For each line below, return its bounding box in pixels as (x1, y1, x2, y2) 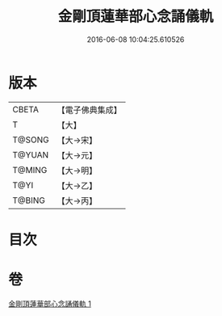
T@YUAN (12, 149, 49, 160)
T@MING (12, 164, 48, 175)
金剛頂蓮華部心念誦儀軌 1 (8, 298, 91, 308)
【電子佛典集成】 (57, 104, 123, 116)
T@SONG (12, 134, 50, 145)
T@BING (12, 195, 46, 206)
